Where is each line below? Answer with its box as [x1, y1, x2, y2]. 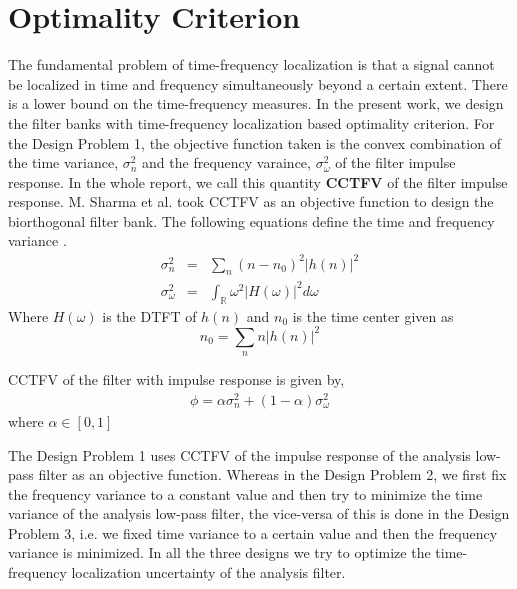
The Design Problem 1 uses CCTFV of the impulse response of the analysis [8, 444, 471, 465]
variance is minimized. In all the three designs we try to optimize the [8, 542, 431, 563]
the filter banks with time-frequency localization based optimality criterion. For [8, 112, 495, 133]
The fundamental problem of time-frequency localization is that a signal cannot [8, 54, 495, 75]
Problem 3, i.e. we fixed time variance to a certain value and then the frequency [8, 522, 498, 543]
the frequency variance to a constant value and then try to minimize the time [8, 483, 483, 504]
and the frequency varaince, [142, 152, 311, 173]
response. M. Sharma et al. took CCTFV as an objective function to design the [8, 191, 494, 212]
